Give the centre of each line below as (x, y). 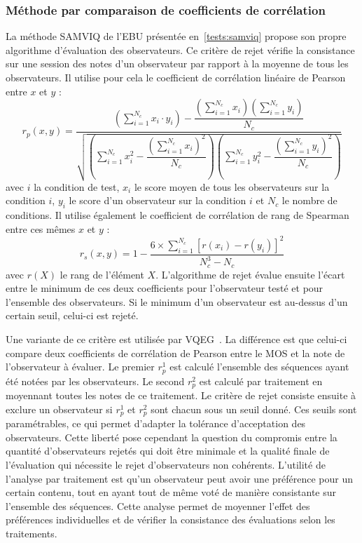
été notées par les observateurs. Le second (95, 381)
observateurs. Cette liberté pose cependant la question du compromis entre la (172, 437)
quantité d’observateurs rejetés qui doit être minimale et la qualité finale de (168, 451)
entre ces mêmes (41, 228)
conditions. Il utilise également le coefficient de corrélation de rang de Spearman (177, 215)
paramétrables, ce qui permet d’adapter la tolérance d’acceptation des (156, 423)
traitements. (32, 533)
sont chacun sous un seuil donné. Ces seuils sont (254, 409)
